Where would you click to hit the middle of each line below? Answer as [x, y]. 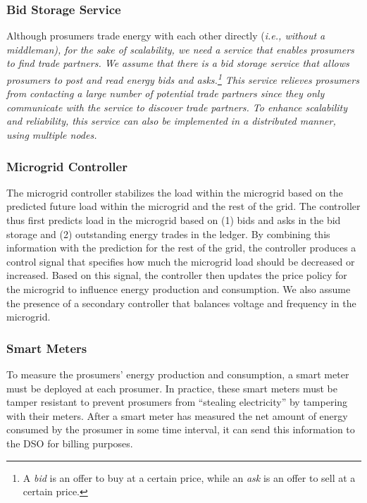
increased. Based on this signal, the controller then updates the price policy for [177, 275]
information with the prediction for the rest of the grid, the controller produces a [181, 248]
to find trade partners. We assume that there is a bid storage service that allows [178, 63]
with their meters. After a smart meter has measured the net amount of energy [177, 415]
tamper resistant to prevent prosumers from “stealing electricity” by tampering [177, 402]
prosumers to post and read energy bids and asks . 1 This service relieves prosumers [183, 79]
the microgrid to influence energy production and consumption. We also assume [179, 289]
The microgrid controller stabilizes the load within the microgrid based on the [175, 192]
